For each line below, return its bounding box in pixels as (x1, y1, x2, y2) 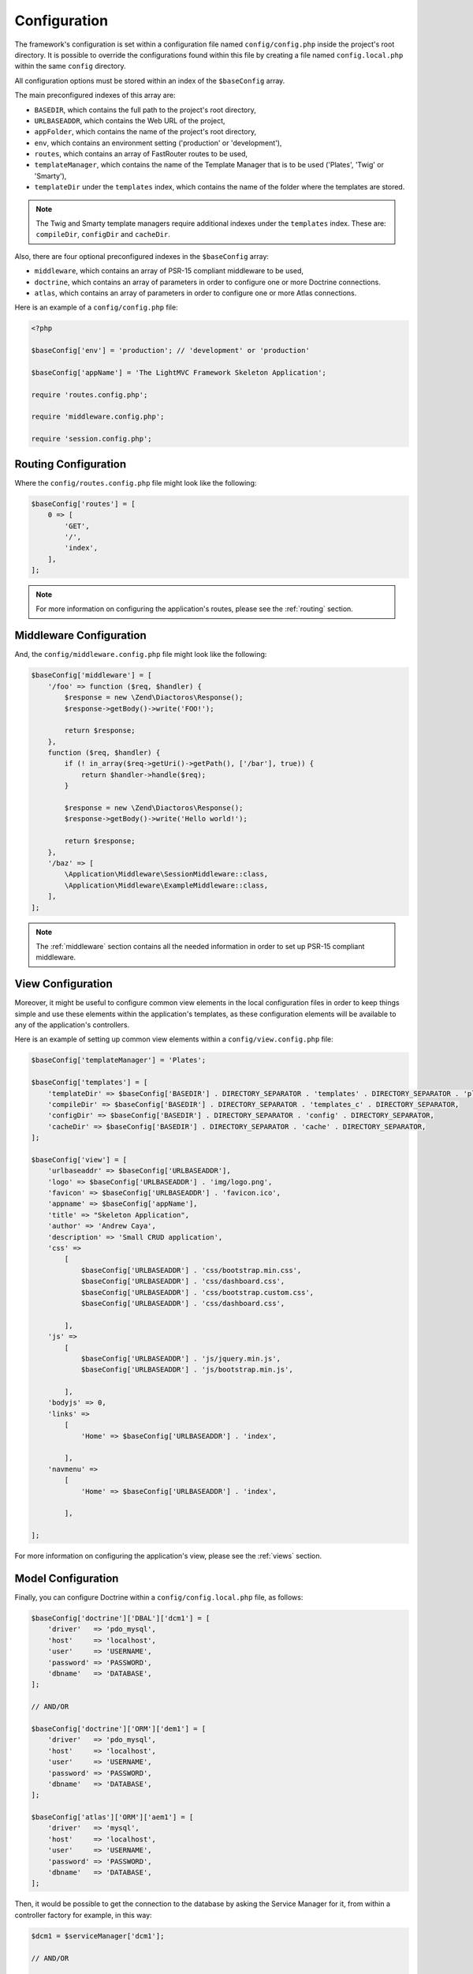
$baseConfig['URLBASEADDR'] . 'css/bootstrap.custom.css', (80, 1288, 315, 1297)
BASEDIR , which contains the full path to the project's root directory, (34, 105, 256, 114)
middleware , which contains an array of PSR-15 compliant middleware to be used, (34, 266, 304, 276)
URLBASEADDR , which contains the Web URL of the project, (34, 115, 225, 126)
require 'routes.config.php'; (31, 390, 148, 399)
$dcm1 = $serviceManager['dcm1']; (31, 1931, 165, 1940)
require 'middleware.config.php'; (31, 412, 165, 422)
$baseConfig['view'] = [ (31, 1155, 128, 1164)
